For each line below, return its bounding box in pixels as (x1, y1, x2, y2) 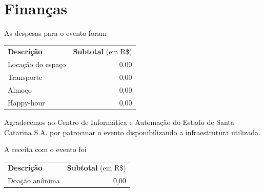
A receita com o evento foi (4, 144, 87, 155)
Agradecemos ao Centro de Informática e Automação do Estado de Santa (4, 116, 234, 127)
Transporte (8, 72, 43, 82)
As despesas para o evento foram (4, 28, 107, 38)
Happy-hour (8, 97, 45, 108)
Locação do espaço (8, 59, 66, 70)
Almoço (8, 84, 32, 95)
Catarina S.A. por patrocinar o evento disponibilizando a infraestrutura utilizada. (4, 126, 260, 137)
